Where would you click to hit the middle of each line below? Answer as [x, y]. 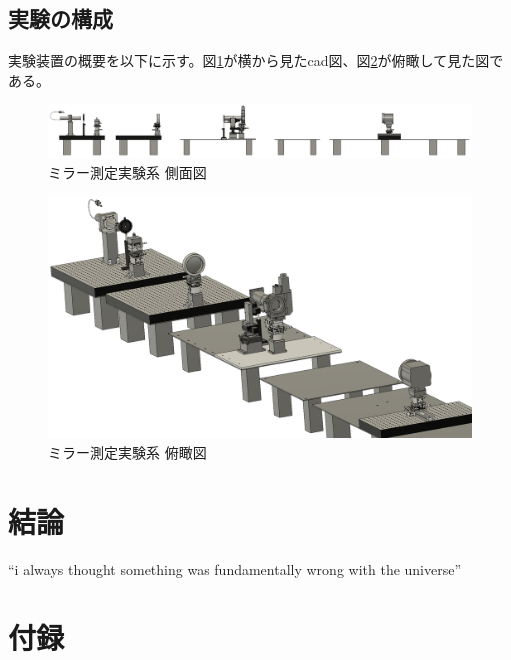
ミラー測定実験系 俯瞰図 [127, 451]
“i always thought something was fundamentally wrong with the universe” [235, 568]
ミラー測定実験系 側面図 [127, 171]
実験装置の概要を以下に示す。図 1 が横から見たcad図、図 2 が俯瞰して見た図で [256, 60]
